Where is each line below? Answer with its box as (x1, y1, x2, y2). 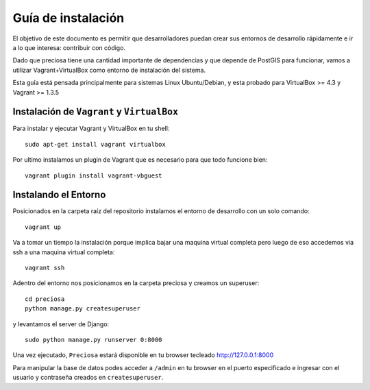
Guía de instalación (12, 10, 125, 25)
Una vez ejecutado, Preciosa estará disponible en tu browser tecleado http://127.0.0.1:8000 (12, 351, 274, 359)
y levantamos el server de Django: (12, 319, 110, 328)
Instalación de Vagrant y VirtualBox (12, 106, 178, 118)
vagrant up (25, 223, 62, 231)
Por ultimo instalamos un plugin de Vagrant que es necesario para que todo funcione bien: (12, 156, 268, 164)
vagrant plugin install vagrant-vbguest (25, 171, 162, 180)
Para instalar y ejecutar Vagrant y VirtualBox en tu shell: (12, 124, 170, 133)
